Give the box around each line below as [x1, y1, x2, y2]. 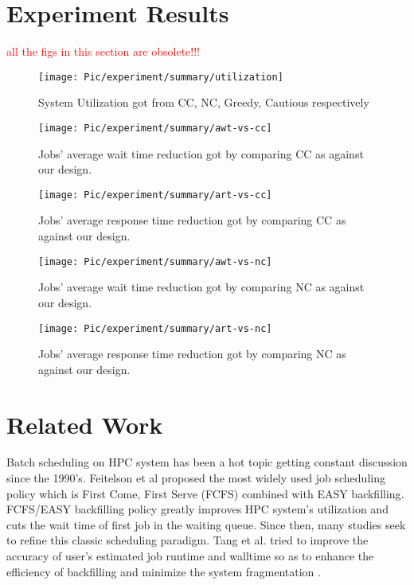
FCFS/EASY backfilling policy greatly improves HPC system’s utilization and [6, 501, 389, 517]
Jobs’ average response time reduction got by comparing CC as [38, 212, 346, 228]
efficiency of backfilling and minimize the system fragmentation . [6, 563, 321, 579]
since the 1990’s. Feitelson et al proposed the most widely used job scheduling [6, 470, 385, 486]
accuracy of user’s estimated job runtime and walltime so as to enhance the [6, 548, 374, 564]
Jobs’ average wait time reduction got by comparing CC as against [38, 145, 364, 162]
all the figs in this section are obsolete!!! [6, 43, 200, 60]
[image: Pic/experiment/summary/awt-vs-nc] [38, 255, 272, 267]
